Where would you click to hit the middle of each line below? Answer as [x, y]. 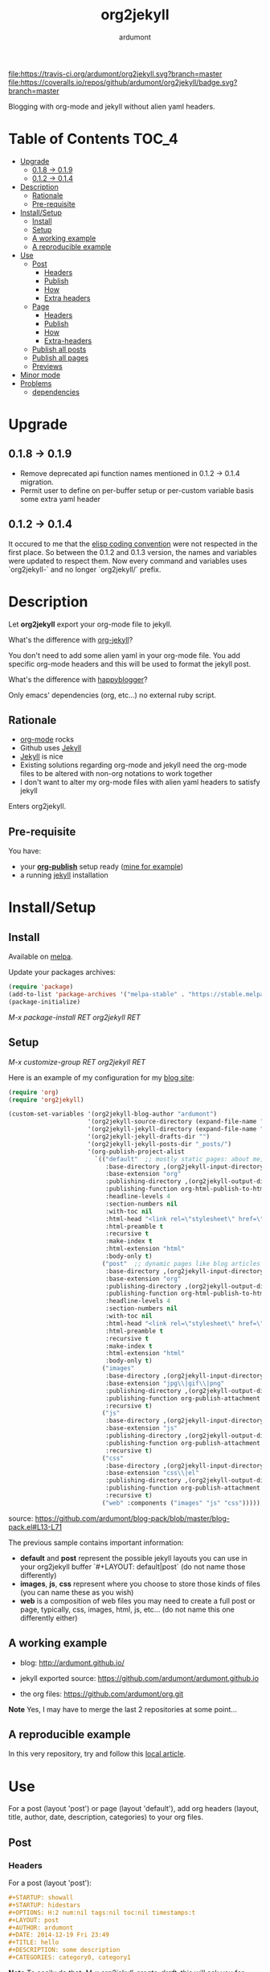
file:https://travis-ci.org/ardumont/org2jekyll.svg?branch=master [115, 73]
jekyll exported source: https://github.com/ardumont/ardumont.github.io [139, 1678]
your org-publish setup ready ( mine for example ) [101, 867]
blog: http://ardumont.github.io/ [72, 1662]
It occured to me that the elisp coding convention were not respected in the [133, 544]
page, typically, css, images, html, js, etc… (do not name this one [127, 1609]
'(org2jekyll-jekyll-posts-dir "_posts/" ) [159, 1144]
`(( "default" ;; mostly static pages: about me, [179, 1159]
